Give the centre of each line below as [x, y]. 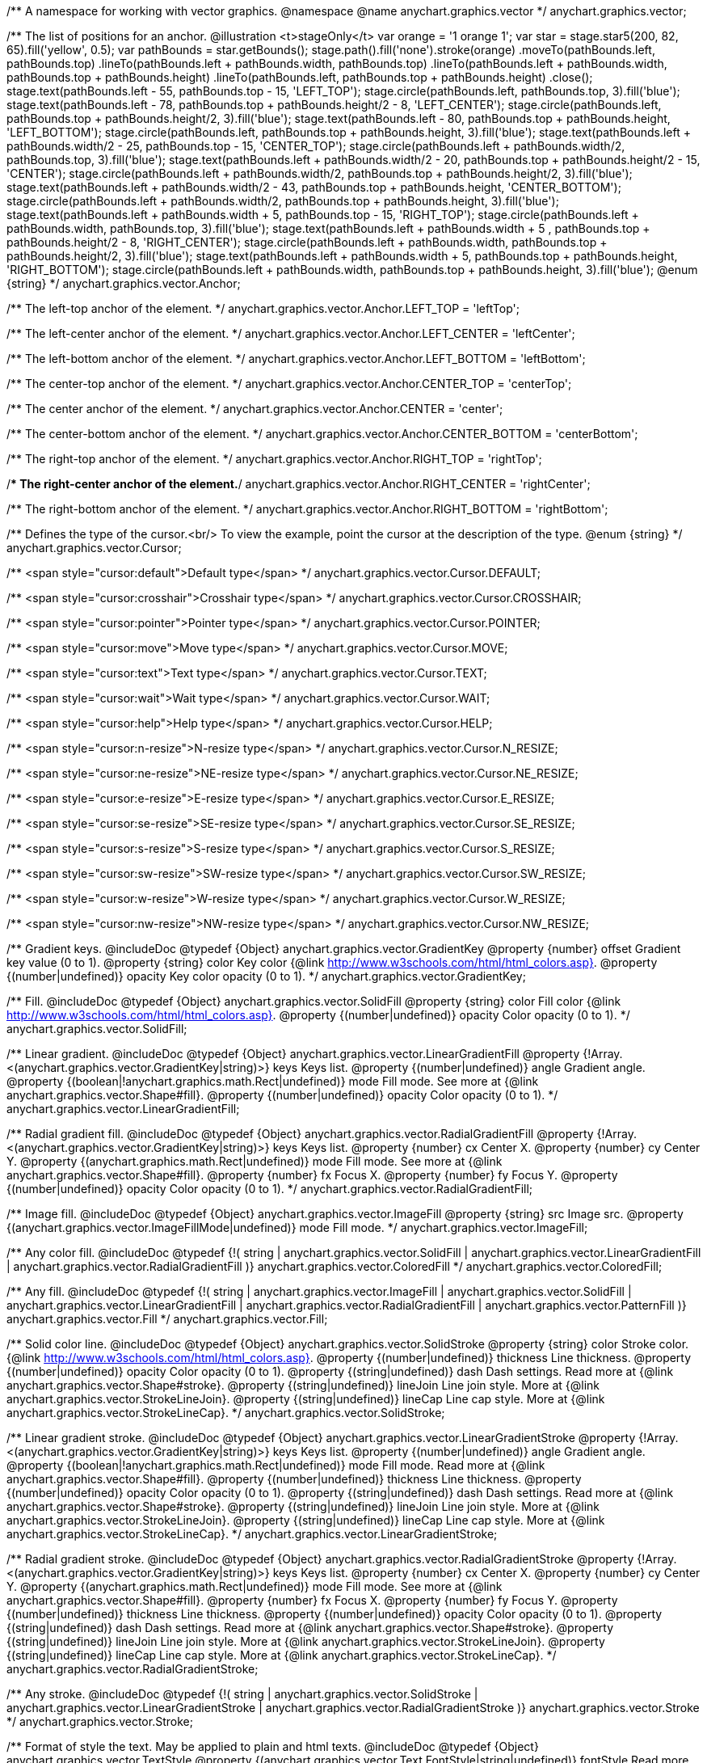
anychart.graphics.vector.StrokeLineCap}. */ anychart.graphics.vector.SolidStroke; [226, 1413]
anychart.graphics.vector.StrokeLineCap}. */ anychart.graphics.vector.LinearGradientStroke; [252, 1534]
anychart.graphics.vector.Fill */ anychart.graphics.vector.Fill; [167, 1319]
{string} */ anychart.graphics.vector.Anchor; [124, 283]
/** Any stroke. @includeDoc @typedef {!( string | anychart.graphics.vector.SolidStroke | [242, 1694]
